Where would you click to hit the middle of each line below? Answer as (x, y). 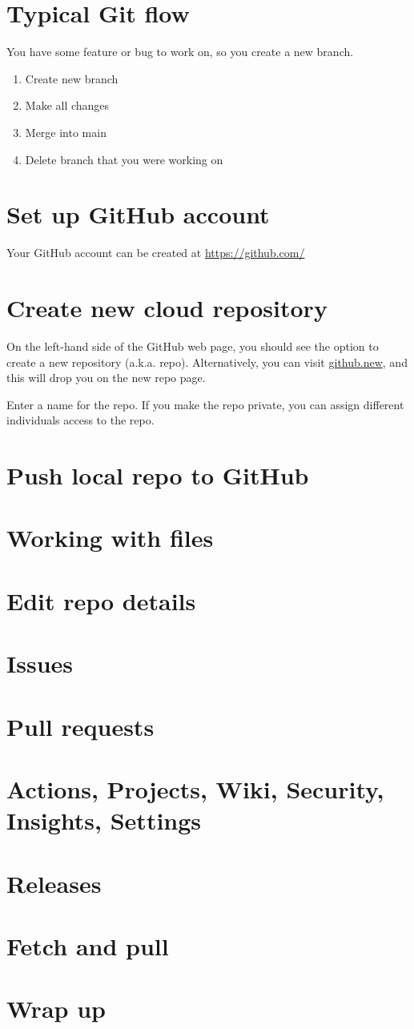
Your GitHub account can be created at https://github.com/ (156, 253)
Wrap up (56, 1009)
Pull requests (80, 726)
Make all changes (67, 105)
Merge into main (66, 132)
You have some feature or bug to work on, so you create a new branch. (180, 52)
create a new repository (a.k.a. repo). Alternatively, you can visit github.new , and (207, 362)
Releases (54, 883)
